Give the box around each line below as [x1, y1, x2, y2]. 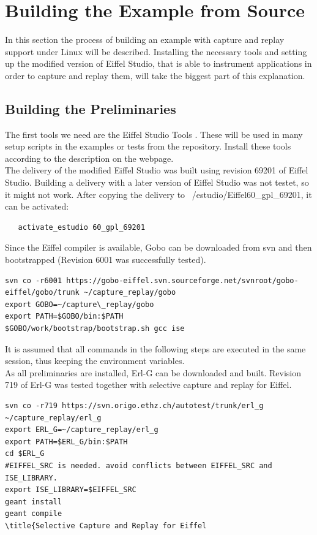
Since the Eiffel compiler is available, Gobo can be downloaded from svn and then [5, 241, 312, 254]
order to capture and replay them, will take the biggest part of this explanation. [5, 69, 305, 82]
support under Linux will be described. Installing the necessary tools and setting [5, 45, 307, 58]
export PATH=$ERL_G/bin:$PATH [5, 437, 128, 446]
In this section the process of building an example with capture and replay [5, 33, 285, 46]
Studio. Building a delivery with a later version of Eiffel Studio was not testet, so [5, 176, 309, 189]
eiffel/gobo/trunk [5, 288, 80, 297]
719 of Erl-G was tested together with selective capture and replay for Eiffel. [5, 378, 292, 391]
